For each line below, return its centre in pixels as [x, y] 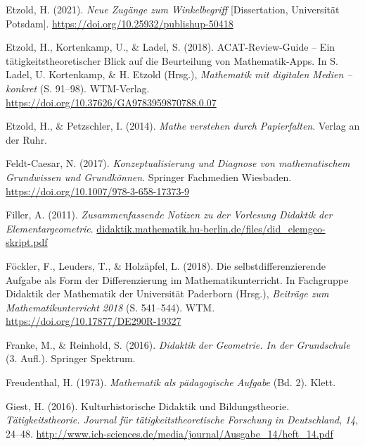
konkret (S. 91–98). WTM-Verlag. [78, 88]
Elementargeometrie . [50, 228]
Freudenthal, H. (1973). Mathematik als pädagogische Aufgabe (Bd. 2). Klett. [171, 382]
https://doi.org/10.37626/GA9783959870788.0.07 [111, 102]
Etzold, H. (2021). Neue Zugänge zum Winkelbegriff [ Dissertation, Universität [173, 9]
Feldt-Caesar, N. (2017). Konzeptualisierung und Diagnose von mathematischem [178, 163]
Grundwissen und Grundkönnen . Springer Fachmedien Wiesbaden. [149, 176]
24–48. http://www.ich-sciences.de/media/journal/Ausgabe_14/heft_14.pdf [169, 433]
